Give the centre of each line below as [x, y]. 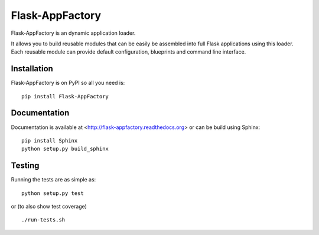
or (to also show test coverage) [49, 206]
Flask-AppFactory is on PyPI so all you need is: [68, 83]
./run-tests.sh [43, 220]
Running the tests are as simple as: [53, 180]
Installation [32, 69]
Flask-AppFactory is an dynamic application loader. [73, 33]
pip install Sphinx [50, 140]
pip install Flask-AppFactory [65, 96]
